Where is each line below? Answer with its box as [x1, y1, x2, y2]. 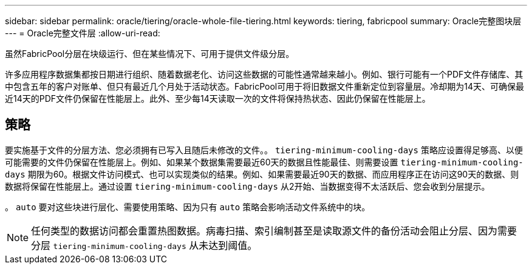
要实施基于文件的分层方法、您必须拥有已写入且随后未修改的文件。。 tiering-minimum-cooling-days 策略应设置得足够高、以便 [5, 144, 523, 155]
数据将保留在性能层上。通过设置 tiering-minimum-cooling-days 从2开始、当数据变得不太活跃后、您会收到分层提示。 [5, 181, 490, 191]
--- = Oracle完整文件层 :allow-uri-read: [5, 28, 160, 38]
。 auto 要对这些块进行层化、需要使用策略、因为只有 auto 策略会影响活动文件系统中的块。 [5, 201, 370, 212]
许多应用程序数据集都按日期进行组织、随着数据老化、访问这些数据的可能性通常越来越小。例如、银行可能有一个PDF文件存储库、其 [5, 69, 523, 79]
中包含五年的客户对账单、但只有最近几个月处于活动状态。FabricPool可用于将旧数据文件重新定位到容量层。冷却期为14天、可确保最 [5, 81, 524, 91]
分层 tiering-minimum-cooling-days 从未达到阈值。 [31, 239, 257, 251]
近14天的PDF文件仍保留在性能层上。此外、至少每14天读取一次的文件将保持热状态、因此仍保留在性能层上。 [5, 93, 431, 104]
